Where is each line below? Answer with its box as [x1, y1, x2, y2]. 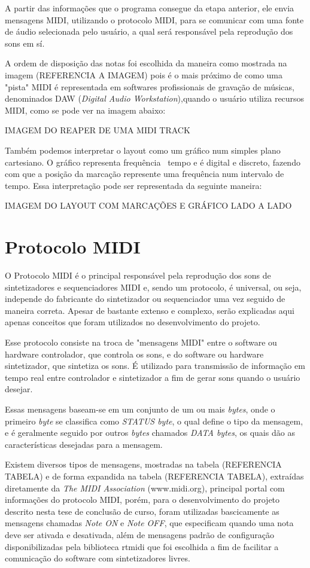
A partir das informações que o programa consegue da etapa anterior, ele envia [5, 2, 294, 14]
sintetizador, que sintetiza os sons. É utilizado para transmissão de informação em [5, 359, 305, 372]
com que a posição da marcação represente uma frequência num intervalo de [5, 167, 284, 180]
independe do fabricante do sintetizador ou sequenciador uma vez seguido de [5, 292, 285, 305]
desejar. [5, 383, 33, 395]
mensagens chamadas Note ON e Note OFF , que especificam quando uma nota [5, 517, 294, 529]
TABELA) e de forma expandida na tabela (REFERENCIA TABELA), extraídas [5, 469, 304, 482]
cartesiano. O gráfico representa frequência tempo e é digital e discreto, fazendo [5, 155, 300, 168]
